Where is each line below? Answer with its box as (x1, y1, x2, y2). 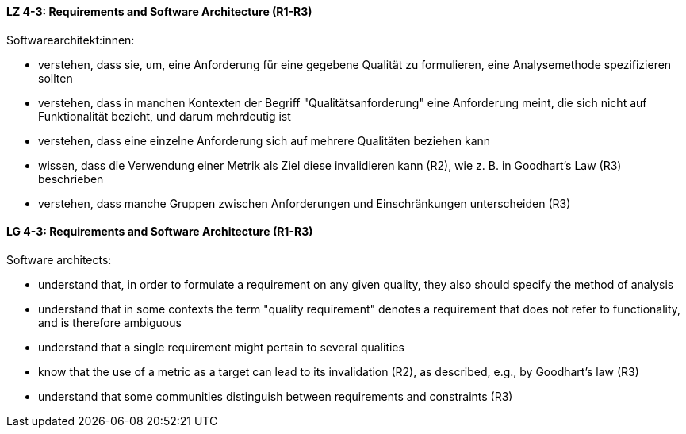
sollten (38, 71, 73, 85)
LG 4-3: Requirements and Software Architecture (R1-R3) (6, 225, 313, 239)
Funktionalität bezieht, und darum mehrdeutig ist (38, 109, 291, 123)
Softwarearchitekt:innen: (6, 33, 135, 47)
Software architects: (6, 252, 112, 267)
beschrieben (38, 171, 104, 186)
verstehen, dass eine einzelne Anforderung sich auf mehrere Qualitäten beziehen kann (38, 133, 491, 148)
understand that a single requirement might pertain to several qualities (38, 340, 404, 354)
